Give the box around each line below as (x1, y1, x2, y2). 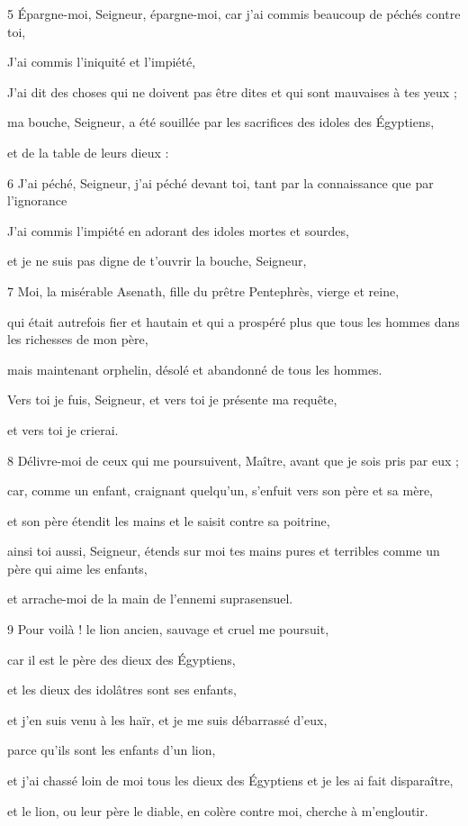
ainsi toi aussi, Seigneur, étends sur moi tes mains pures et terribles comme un (7, 541, 440, 560)
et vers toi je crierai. (7, 420, 119, 439)
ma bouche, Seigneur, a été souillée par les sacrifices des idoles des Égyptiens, (7, 113, 435, 132)
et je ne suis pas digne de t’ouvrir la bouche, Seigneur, (7, 251, 307, 270)
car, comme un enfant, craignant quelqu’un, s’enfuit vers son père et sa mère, (7, 481, 433, 500)
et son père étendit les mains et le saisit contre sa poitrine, (7, 511, 330, 530)
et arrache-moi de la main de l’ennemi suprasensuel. (7, 589, 293, 608)
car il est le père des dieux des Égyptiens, (7, 649, 236, 668)
